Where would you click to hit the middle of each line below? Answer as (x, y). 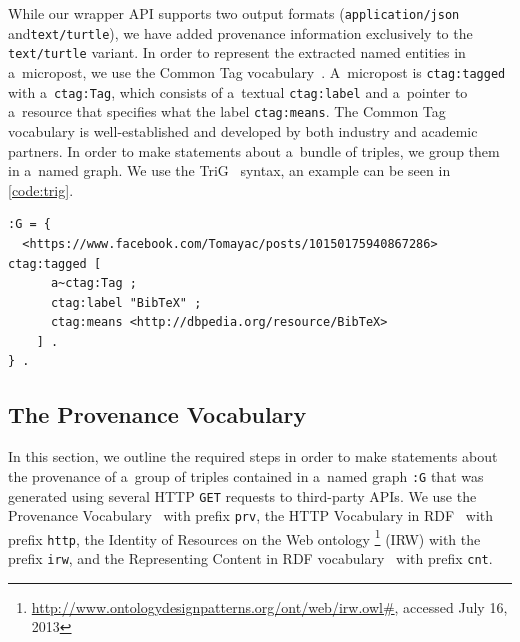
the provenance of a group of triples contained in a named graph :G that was (246, 475)
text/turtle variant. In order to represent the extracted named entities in (237, 52)
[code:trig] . (41, 189)
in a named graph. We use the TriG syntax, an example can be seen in (229, 170)
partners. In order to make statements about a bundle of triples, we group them (254, 150)
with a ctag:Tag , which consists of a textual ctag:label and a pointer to (238, 91)
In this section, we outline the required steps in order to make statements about (253, 456)
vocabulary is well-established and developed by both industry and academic (243, 130)
